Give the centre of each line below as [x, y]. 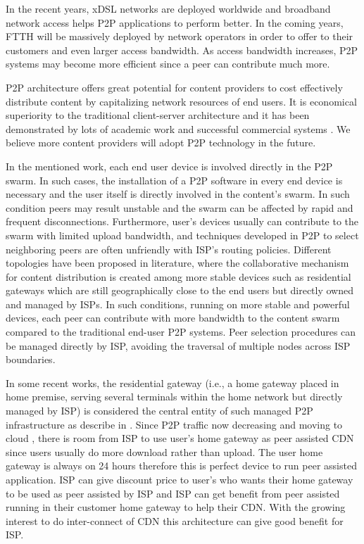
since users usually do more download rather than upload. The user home [164, 451]
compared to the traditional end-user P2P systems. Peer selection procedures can [181, 332]
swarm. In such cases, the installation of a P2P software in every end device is [174, 180]
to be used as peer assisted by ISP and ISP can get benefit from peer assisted [173, 493]
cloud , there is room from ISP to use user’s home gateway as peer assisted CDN [180, 438]
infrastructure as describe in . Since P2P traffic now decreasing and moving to [174, 424]
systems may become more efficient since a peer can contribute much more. [168, 64]
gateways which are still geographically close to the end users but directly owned [180, 290]
